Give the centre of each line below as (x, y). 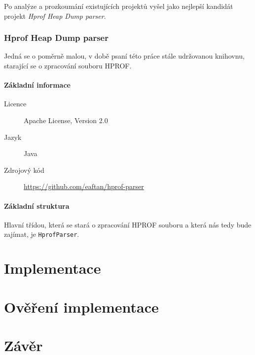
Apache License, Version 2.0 (66, 120)
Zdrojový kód (24, 170)
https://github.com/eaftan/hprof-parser (84, 186)
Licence (15, 104)
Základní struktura (37, 206)
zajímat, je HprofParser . (42, 234)
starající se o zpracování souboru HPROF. (68, 65)
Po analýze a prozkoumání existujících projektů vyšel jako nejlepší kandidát (119, 6)
